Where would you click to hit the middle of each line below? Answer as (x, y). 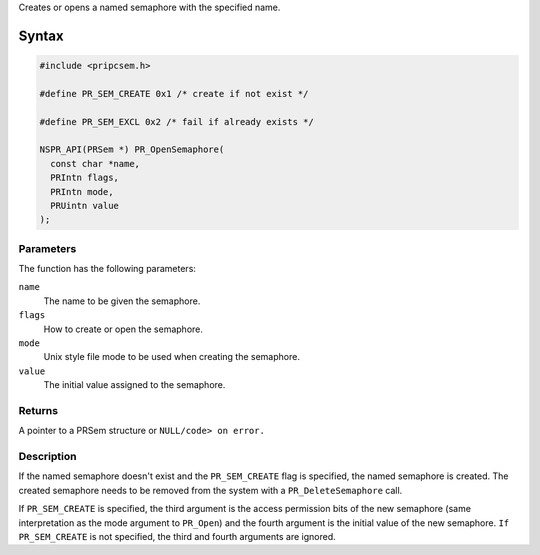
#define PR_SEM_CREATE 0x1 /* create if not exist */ (174, 93)
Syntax (41, 35)
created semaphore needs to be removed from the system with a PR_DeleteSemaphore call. (210, 490)
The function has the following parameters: (107, 269)
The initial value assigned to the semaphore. (134, 385)
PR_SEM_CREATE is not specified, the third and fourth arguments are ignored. (177, 536)
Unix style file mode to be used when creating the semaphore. (171, 357)
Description (47, 457)
